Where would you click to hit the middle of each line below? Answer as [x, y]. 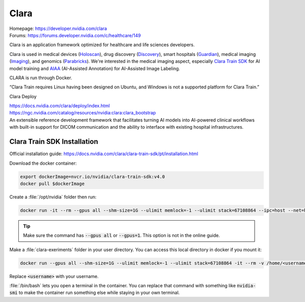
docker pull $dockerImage [52, 184]
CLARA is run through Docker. [41, 78]
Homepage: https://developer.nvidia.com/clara [58, 28]
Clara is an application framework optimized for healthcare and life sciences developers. [102, 45]
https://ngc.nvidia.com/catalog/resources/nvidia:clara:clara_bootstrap [83, 113]
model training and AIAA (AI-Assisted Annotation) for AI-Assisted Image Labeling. [95, 68]
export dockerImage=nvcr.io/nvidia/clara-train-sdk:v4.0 [93, 176]
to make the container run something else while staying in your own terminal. [99, 293]
